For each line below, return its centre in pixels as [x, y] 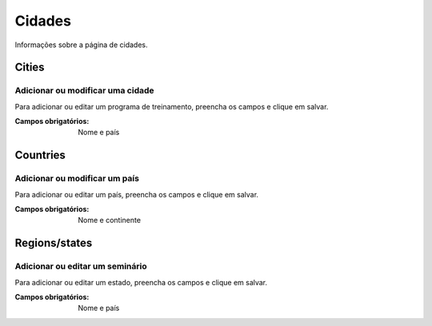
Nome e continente [110, 221]
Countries [40, 155]
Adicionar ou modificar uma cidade [85, 90]
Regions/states [54, 243]
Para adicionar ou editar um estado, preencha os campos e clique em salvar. [141, 282]
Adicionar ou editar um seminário [81, 266]
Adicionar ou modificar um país [77, 178]
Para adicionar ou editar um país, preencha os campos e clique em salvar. [137, 194]
